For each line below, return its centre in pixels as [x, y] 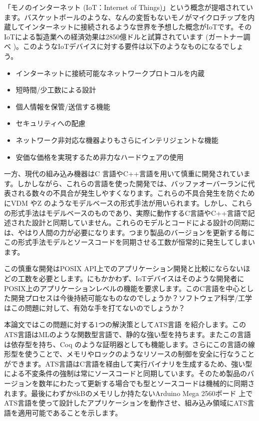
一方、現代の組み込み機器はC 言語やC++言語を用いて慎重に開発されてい [124, 174]
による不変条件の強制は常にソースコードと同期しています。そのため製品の [126, 373]
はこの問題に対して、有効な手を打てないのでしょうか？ [95, 307]
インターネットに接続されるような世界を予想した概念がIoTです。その [138, 27]
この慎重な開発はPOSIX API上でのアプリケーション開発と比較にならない [124, 268]
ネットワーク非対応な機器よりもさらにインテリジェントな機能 [117, 140]
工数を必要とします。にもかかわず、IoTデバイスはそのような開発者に [131, 278]
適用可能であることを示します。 [70, 412]
